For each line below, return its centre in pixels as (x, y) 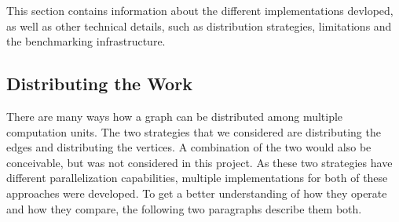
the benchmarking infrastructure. (86, 41)
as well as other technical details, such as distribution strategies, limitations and (199, 25)
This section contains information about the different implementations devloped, (200, 10)
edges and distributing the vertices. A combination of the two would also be (189, 147)
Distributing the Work (99, 84)
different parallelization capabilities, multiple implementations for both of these (197, 178)
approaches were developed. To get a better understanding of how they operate (197, 193)
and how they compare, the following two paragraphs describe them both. (184, 208)
